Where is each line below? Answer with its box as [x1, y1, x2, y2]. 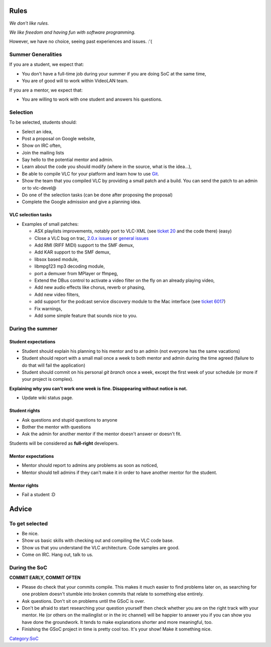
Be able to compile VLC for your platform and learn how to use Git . [22, 171, 159, 177]
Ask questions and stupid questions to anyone [22, 417, 117, 423]
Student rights [9, 408, 40, 414]
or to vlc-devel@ [22, 185, 57, 191]
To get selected [9, 520, 48, 527]
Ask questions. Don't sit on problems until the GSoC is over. [22, 598, 145, 604]
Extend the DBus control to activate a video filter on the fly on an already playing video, [34, 277, 215, 283]
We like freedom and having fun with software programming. [9, 29, 135, 35]
